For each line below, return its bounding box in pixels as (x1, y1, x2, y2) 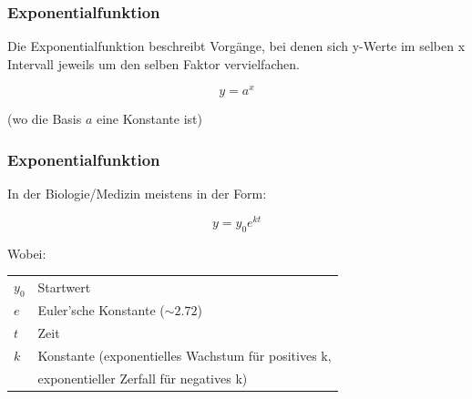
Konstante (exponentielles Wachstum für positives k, (37, 345, 332, 364)
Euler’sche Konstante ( (37, 301, 165, 320)
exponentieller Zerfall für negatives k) (37, 368, 248, 387)
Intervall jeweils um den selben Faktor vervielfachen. (7, 54, 300, 73)
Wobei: (7, 243, 46, 262)
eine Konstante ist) (96, 109, 202, 128)
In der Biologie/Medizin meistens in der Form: (7, 184, 267, 203)
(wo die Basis (7, 109, 82, 128)
